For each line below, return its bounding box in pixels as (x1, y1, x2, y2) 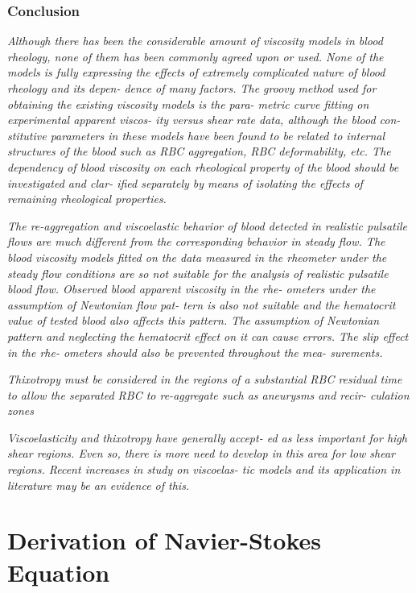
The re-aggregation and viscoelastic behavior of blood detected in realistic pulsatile (7, 217, 408, 234)
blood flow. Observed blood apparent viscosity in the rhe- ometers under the (7, 280, 376, 297)
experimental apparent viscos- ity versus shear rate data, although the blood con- (7, 111, 401, 128)
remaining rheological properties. (7, 190, 167, 207)
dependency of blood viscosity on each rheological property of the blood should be (7, 158, 399, 175)
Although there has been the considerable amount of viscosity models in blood (7, 32, 383, 49)
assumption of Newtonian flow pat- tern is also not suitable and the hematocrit (7, 296, 396, 313)
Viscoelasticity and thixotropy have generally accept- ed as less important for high (7, 429, 407, 446)
